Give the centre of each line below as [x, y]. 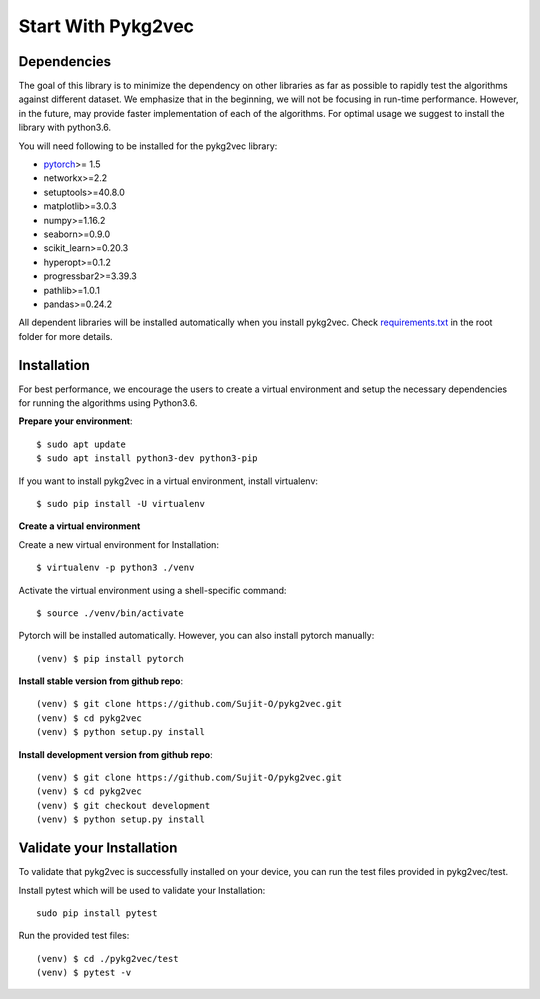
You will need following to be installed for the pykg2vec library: [148, 146]
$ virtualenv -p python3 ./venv [115, 568]
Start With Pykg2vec [106, 26]
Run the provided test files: [74, 936]
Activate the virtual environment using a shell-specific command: [152, 590]
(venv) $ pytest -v [84, 973]
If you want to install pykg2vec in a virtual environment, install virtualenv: [168, 481]
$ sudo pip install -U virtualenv [120, 503]
